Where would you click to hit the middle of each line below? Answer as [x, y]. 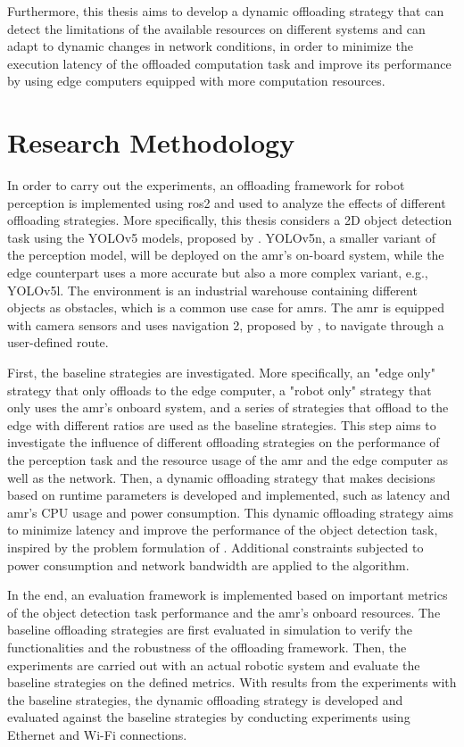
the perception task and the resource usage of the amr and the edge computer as [228, 460]
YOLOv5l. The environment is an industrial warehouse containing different [212, 290]
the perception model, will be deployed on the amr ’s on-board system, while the [226, 255]
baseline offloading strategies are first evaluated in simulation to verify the [210, 630]
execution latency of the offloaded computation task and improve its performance [229, 63]
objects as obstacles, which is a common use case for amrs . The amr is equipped [226, 307]
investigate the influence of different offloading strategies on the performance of [224, 442]
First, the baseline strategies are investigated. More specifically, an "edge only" [221, 373]
